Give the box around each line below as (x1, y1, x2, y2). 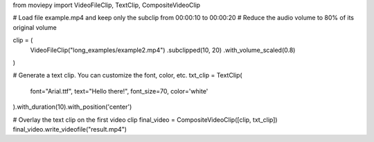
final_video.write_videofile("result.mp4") (12, 125, 127, 133)
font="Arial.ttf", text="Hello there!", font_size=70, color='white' (30, 87, 208, 95)
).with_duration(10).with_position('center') (12, 103, 132, 111)
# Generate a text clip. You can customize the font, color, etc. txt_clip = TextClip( (12, 71, 242, 80)
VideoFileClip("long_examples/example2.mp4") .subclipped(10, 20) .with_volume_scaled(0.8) (30, 46, 296, 54)
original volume (12, 23, 57, 31)
